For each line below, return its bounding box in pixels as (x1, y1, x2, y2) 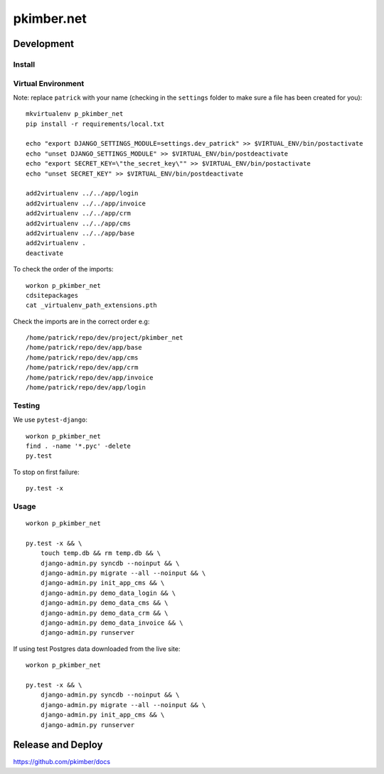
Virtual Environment (13, 78, 85, 88)
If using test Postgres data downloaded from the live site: (13, 644, 181, 653)
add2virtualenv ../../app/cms (26, 219, 132, 227)
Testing (13, 400, 41, 410)
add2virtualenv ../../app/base (26, 229, 135, 237)
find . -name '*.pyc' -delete (26, 441, 132, 450)
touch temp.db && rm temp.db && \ (40, 549, 161, 557)
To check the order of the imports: (13, 265, 114, 274)
